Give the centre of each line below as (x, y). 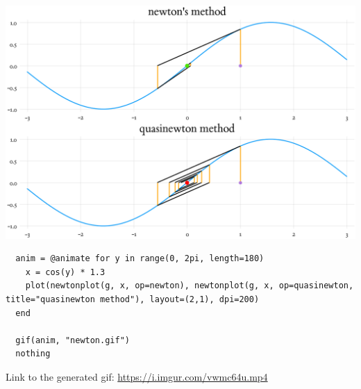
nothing (33, 354)
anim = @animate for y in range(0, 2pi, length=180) (140, 259)
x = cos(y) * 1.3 (65, 272)
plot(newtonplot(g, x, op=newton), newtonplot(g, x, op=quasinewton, (190, 286)
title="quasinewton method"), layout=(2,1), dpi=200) (133, 300)
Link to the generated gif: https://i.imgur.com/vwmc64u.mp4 (137, 377)
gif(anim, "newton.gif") (73, 340)
